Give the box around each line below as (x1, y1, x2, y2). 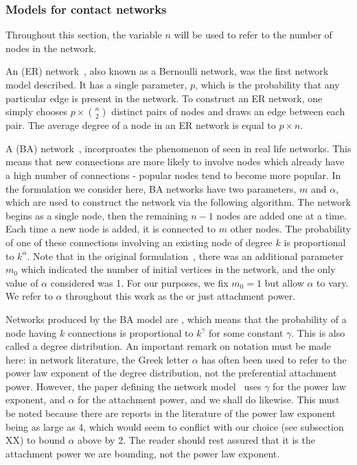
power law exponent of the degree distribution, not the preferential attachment (5, 366, 337, 380)
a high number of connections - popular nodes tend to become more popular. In (5, 167, 341, 182)
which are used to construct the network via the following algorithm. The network (5, 195, 351, 209)
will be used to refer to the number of (174, 27, 332, 42)
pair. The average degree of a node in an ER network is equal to (5, 118, 276, 132)
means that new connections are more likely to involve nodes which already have (5, 154, 345, 169)
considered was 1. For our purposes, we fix (50, 275, 229, 289)
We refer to (5, 289, 53, 303)
